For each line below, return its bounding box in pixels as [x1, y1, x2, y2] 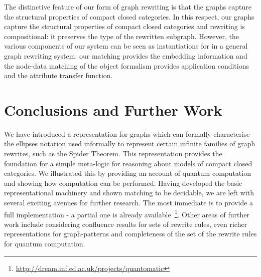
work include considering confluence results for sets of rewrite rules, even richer [4, 218, 247, 229]
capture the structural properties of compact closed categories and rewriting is [4, 21, 245, 32]
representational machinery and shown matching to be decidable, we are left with [4, 187, 254, 198]
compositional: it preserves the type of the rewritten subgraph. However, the [4, 31, 239, 41]
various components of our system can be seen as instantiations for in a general [4, 41, 248, 51]
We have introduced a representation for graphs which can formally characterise [4, 128, 250, 139]
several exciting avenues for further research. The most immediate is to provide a [4, 197, 253, 208]
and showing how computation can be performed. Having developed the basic [4, 177, 242, 188]
